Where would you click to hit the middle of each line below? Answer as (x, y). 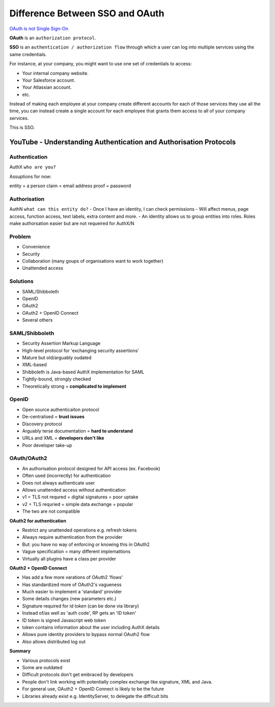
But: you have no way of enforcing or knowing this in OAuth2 (86, 544)
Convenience (36, 247)
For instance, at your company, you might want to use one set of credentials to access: (101, 64)
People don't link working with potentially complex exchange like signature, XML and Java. (117, 681)
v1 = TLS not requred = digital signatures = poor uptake (80, 497)
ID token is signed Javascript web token (64, 620)
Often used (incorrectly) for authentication (66, 476)
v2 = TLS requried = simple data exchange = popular (78, 504)
